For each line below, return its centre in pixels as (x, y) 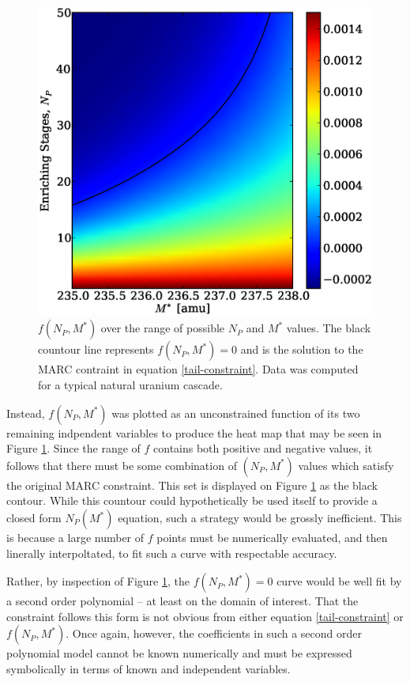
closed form (34, 518)
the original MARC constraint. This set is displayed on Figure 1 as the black (192, 485)
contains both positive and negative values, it (263, 448)
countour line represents (96, 349)
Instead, (26, 413)
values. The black (329, 328)
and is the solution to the (302, 349)
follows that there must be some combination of (122, 465)
